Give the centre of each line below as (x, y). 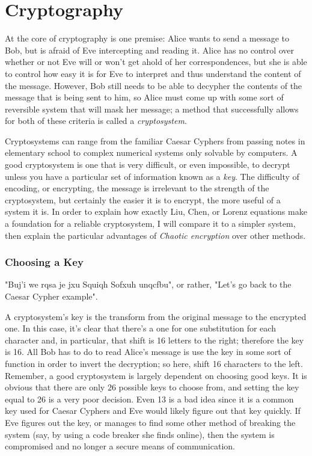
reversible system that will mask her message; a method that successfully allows (152, 109)
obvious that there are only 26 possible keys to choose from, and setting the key (152, 387)
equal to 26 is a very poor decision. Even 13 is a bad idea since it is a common (149, 399)
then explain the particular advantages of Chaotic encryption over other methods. (155, 235)
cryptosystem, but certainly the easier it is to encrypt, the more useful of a (143, 199)
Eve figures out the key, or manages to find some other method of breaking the (150, 422)
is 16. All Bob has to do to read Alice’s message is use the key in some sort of (148, 352)
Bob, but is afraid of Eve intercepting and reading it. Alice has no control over (150, 50)
